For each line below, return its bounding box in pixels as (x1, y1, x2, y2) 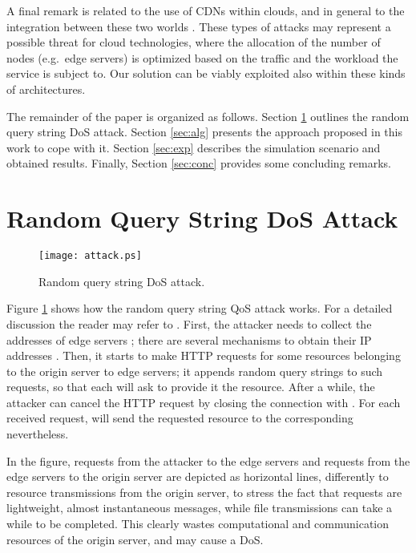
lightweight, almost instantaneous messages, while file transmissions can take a (6, 499, 393, 516)
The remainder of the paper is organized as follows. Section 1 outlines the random (6, 107, 410, 124)
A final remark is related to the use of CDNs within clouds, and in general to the (6, 2, 405, 18)
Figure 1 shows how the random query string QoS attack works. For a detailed (6, 300, 393, 317)
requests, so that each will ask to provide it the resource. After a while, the (6, 378, 375, 395)
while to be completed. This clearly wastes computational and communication (6, 515, 390, 532)
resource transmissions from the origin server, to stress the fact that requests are (6, 483, 402, 500)
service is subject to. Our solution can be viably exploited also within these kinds (6, 65, 406, 82)
